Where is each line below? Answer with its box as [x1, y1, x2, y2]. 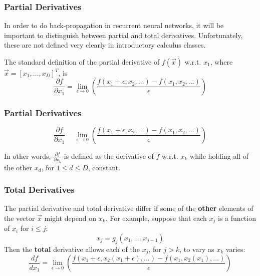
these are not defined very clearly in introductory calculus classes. [4, 40, 206, 50]
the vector [4, 212, 35, 223]
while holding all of [190, 150, 249, 161]
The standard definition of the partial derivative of [4, 57, 160, 67]
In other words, [4, 150, 51, 161]
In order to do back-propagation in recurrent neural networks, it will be [4, 20, 224, 31]
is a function [218, 212, 256, 223]
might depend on [44, 212, 97, 223]
